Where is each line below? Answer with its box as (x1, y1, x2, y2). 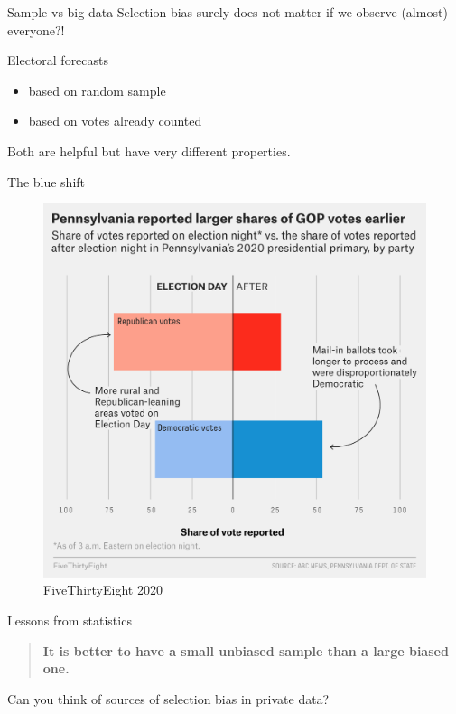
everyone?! (7, 20, 65, 39)
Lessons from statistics (7, 610, 132, 629)
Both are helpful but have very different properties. (7, 141, 291, 160)
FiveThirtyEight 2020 (43, 580, 163, 599)
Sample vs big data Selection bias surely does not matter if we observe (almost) (7, 3, 448, 21)
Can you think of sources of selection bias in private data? (7, 689, 330, 708)
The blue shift (7, 172, 86, 191)
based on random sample (28, 80, 166, 99)
